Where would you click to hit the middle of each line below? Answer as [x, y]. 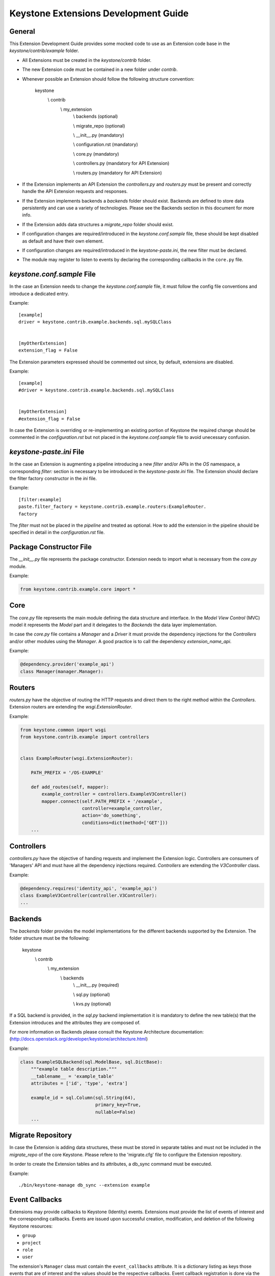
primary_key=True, [118, 1105]
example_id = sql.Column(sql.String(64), [83, 1098]
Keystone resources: [31, 1226]
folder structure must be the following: [50, 938]
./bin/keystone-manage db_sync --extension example [84, 1185]
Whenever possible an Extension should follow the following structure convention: [108, 79]
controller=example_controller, [122, 808]
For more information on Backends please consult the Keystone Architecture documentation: [106, 1032]
